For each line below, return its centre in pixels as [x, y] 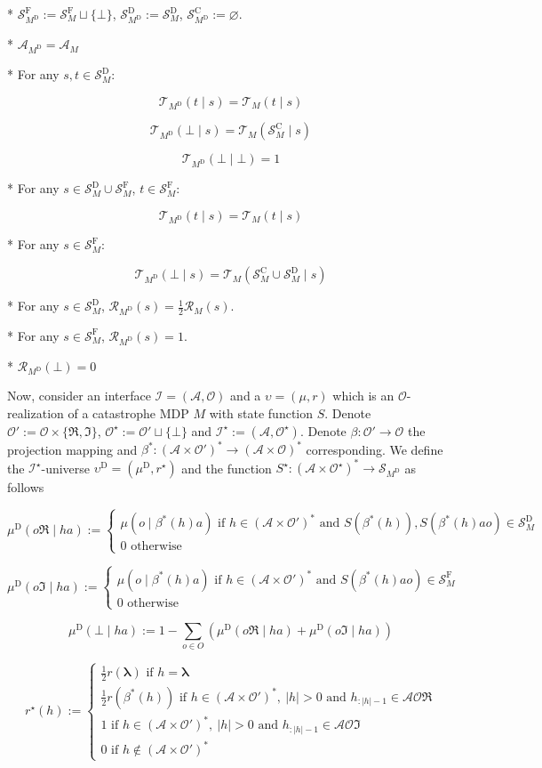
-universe [66, 468]
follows [26, 487]
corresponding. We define [375, 449]
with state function [261, 413]
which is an [363, 396]
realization [36, 413]
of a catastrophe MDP [128, 413]
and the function [227, 468]
